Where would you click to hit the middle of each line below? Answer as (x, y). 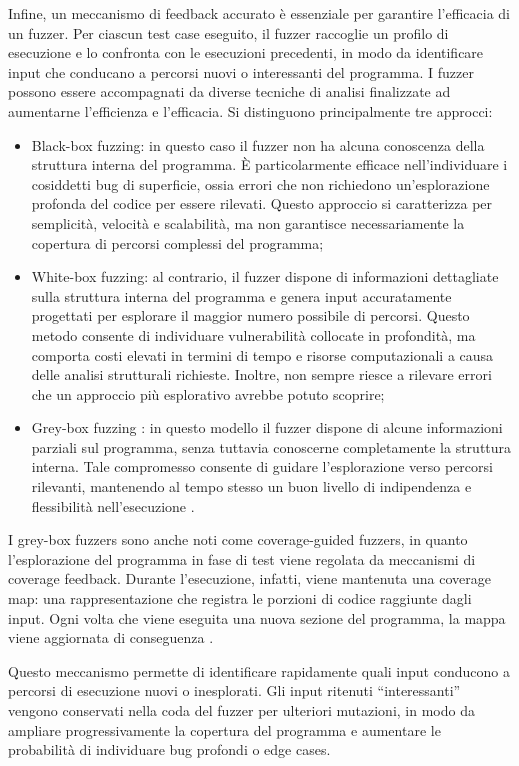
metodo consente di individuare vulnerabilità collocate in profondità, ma (253, 334)
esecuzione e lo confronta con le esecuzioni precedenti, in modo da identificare (246, 52)
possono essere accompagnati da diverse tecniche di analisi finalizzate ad (229, 91)
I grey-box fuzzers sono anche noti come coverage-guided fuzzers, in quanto (238, 539)
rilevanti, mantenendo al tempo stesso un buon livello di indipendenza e (251, 486)
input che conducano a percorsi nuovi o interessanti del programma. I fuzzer (241, 71)
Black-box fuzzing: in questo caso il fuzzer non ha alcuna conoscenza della (258, 144)
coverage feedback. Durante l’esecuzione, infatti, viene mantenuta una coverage (249, 578)
